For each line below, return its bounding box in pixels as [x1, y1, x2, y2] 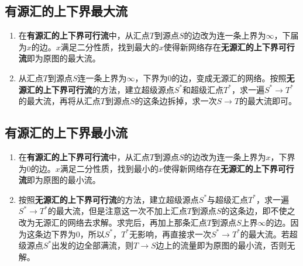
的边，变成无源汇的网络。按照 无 [171, 71, 295, 84]
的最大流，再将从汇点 [18, 95, 101, 107]
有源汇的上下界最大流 [5, 2, 128, 20]
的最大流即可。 [239, 95, 297, 107]
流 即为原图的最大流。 [18, 52, 101, 64]
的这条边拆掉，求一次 [135, 95, 217, 107]
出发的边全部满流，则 [51, 239, 134, 251]
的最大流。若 [240, 227, 290, 240]
